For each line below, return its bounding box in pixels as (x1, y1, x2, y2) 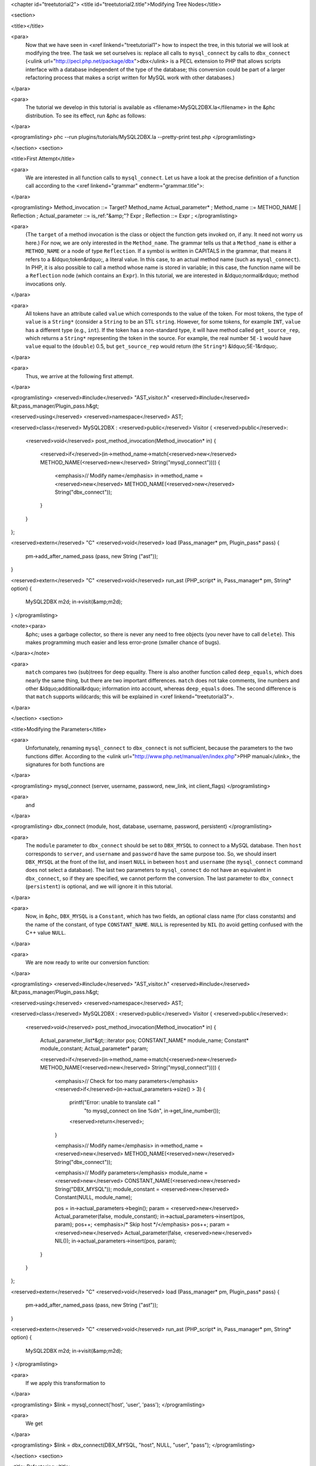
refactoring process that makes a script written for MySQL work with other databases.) (25, 74, 235, 82)
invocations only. (25, 280, 67, 287)
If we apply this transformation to (25, 1379, 105, 1386)
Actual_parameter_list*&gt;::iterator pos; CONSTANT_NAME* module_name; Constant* (40, 1037, 249, 1044)
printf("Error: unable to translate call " (69, 1099, 160, 1106)
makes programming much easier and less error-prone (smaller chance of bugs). (25, 639, 221, 646)
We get (25, 1420, 43, 1427)
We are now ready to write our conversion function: (25, 959, 150, 966)
